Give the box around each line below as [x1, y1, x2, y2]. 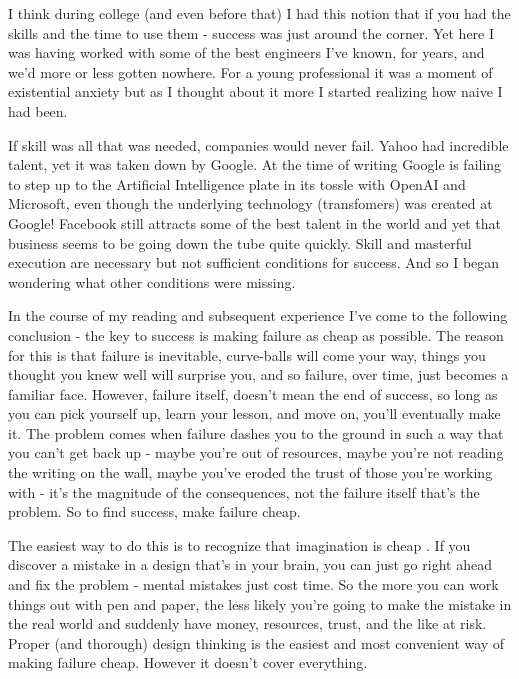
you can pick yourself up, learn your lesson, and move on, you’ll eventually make [8, 403, 501, 424]
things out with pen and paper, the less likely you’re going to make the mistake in [8, 593, 512, 614]
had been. [8, 100, 68, 121]
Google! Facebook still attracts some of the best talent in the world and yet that [8, 212, 501, 233]
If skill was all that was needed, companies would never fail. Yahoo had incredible [8, 134, 509, 155]
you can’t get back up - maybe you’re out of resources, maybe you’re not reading [8, 442, 504, 463]
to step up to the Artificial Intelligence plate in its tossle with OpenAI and [8, 173, 466, 194]
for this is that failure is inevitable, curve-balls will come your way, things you [8, 344, 486, 365]
